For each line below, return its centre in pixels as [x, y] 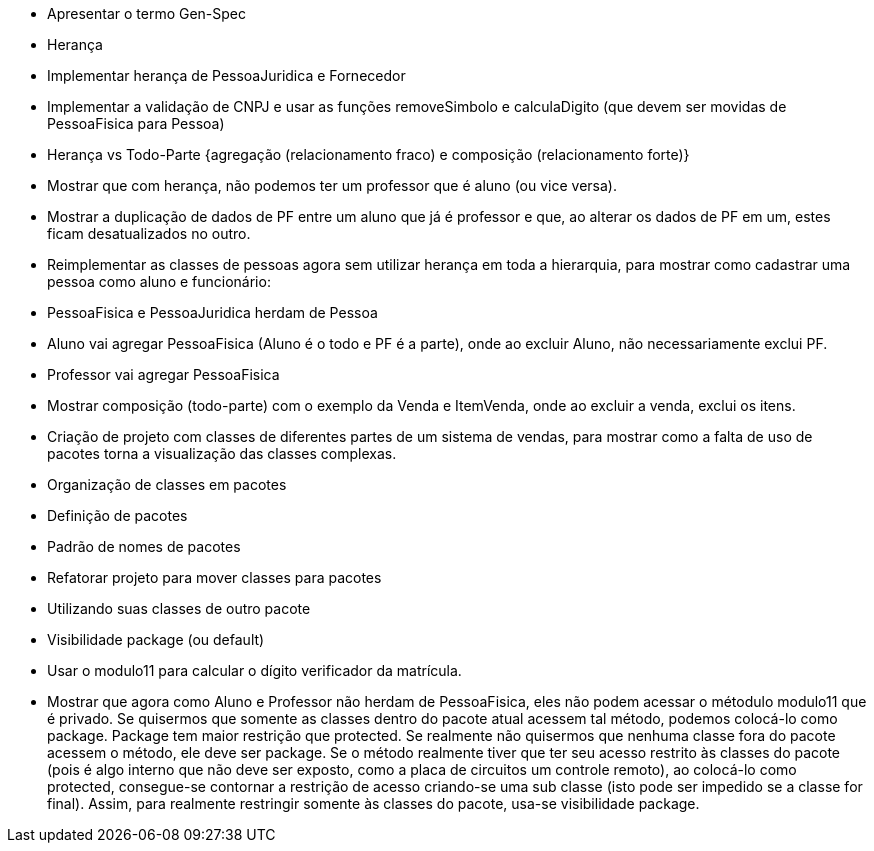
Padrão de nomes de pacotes [144, 546]
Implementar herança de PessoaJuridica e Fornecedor [226, 75]
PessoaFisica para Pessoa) [136, 123]
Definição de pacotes [117, 515]
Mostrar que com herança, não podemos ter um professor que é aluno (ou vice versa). [332, 185]
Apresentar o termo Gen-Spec [147, 13]
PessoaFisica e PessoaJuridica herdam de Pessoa [212, 312]
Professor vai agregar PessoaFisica [163, 374]
